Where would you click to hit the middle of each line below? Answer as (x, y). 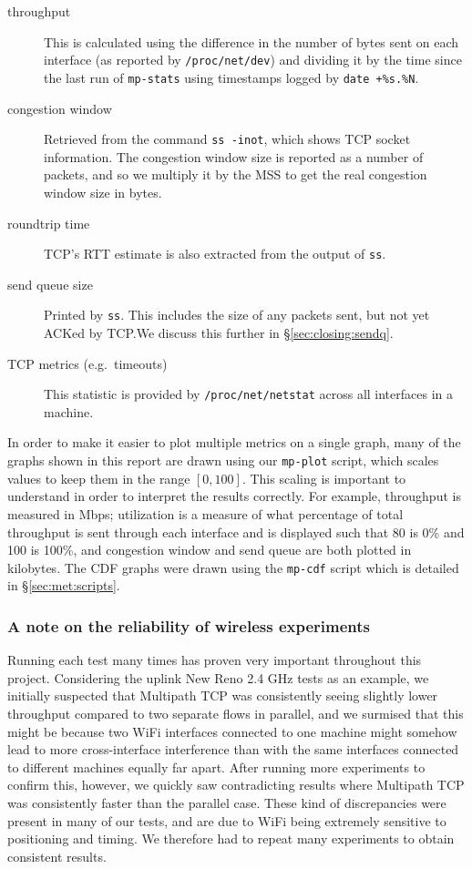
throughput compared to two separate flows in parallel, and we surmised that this (236, 713)
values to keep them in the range (99, 478)
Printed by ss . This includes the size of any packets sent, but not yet (237, 315)
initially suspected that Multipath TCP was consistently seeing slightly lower (223, 695)
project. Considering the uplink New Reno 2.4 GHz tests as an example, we (218, 677)
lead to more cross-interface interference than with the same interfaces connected (233, 749)
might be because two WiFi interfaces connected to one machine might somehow (232, 731)
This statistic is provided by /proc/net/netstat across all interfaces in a (248, 394)
